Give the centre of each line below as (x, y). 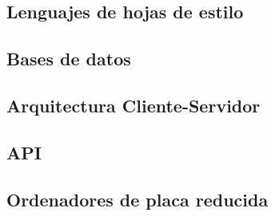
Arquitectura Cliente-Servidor (134, 105)
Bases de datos (69, 59)
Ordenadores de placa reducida (137, 199)
